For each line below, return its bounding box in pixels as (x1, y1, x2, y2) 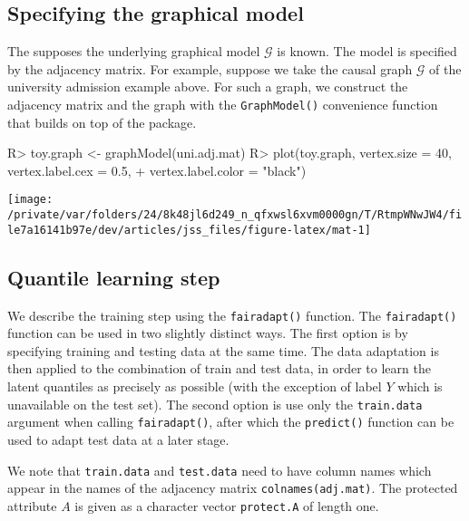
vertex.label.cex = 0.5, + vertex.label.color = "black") (7, 160, 307, 179)
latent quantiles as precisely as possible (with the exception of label (7, 377, 382, 396)
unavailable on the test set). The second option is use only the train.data (7, 394, 423, 413)
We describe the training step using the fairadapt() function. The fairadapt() (7, 305, 457, 324)
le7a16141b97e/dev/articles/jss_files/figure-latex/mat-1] (7, 223, 371, 236)
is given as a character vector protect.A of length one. (74, 496, 379, 515)
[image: (7, 193, 54, 207)
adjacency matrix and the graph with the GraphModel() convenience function (7, 94, 438, 113)
